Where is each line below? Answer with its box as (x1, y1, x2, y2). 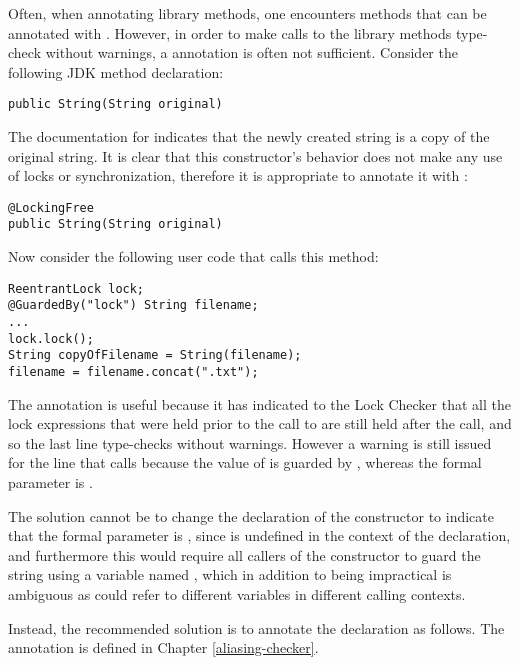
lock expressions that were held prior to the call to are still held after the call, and (8, 413, 512, 434)
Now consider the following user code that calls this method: (8, 246, 379, 267)
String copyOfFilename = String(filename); (8, 348, 302, 363)
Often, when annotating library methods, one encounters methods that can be (8, 3, 487, 23)
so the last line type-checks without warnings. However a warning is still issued (8, 432, 492, 453)
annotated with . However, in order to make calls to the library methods (8, 22, 452, 43)
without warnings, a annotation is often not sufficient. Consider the (45, 42, 458, 63)
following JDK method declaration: (8, 61, 224, 82)
